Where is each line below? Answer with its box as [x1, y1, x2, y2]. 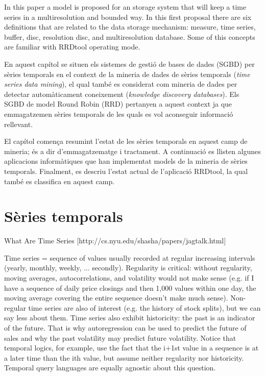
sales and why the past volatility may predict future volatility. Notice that [4, 332, 236, 343]
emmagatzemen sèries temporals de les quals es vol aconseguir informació [4, 108, 233, 119]
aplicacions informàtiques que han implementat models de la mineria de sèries [4, 156, 248, 166]
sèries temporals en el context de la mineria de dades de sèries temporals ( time [4, 68, 250, 79]
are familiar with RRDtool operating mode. [4, 41, 140, 52]
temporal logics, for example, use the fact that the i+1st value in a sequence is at [4, 342, 259, 353]
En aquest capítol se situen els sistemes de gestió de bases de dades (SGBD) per [4, 58, 255, 69]
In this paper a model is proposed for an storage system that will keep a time [4, 2, 247, 12]
